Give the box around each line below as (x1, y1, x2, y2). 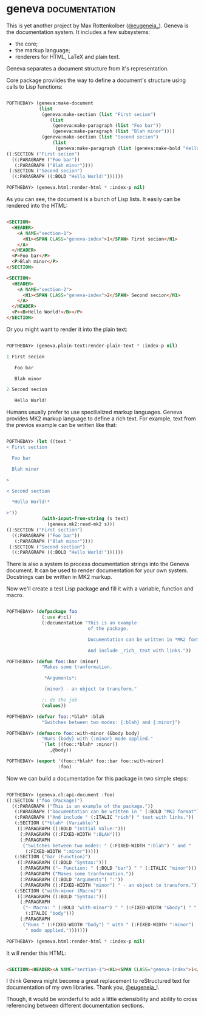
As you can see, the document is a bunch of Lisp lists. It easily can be (6, 196, 181, 203)
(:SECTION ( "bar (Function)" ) (14, 854, 91, 860)
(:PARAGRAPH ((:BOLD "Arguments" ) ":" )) (19, 877, 123, 883)
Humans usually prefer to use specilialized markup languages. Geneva (6, 409, 183, 416)
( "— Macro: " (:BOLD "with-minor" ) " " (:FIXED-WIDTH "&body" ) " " (22, 904, 197, 911)
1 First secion (6, 354, 45, 360)
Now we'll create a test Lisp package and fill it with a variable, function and (6, 585, 194, 592)
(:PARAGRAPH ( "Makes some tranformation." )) (19, 871, 135, 877)
